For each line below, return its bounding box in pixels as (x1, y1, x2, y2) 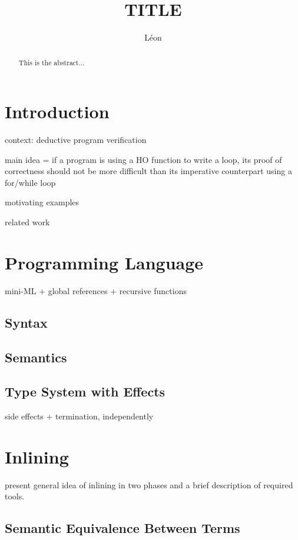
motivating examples (5, 196, 80, 208)
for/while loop (5, 176, 56, 188)
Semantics (5, 348, 67, 366)
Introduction (5, 99, 110, 124)
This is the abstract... (18, 57, 85, 67)
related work (5, 216, 50, 228)
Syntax (5, 313, 48, 331)
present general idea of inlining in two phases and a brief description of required (5, 478, 293, 491)
